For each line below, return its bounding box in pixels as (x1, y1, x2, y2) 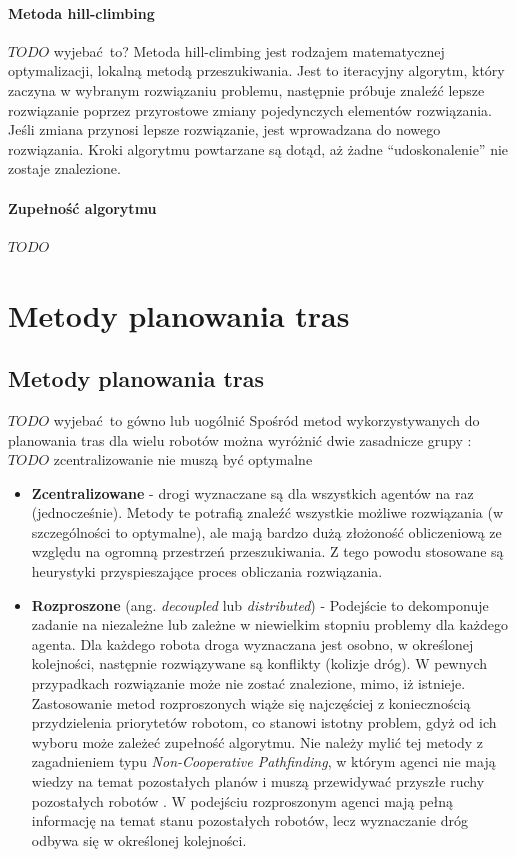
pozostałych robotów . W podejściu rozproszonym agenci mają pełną (31, 790, 454, 811)
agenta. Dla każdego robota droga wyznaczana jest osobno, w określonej (31, 633, 474, 654)
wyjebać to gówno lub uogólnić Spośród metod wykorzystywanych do (53, 409, 480, 430)
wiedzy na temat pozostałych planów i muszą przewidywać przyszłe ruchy (31, 771, 485, 792)
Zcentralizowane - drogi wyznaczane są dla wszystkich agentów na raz (31, 482, 474, 503)
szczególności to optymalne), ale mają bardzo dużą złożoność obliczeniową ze (31, 521, 502, 542)
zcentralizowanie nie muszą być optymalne (53, 449, 313, 470)
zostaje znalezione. (8, 158, 121, 179)
